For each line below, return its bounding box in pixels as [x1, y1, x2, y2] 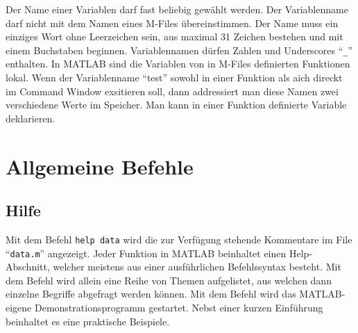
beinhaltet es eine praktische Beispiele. [6, 314, 170, 328]
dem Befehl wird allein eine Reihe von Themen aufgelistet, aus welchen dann [6, 273, 332, 287]
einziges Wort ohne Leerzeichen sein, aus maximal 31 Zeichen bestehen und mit [6, 29, 343, 44]
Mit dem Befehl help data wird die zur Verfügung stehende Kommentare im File [6, 232, 352, 246]
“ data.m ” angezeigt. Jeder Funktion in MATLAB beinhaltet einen [6, 245, 287, 260]
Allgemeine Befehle [6, 152, 194, 180]
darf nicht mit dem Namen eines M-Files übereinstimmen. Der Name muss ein [6, 15, 339, 30]
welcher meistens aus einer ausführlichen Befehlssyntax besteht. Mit [53, 259, 341, 274]
